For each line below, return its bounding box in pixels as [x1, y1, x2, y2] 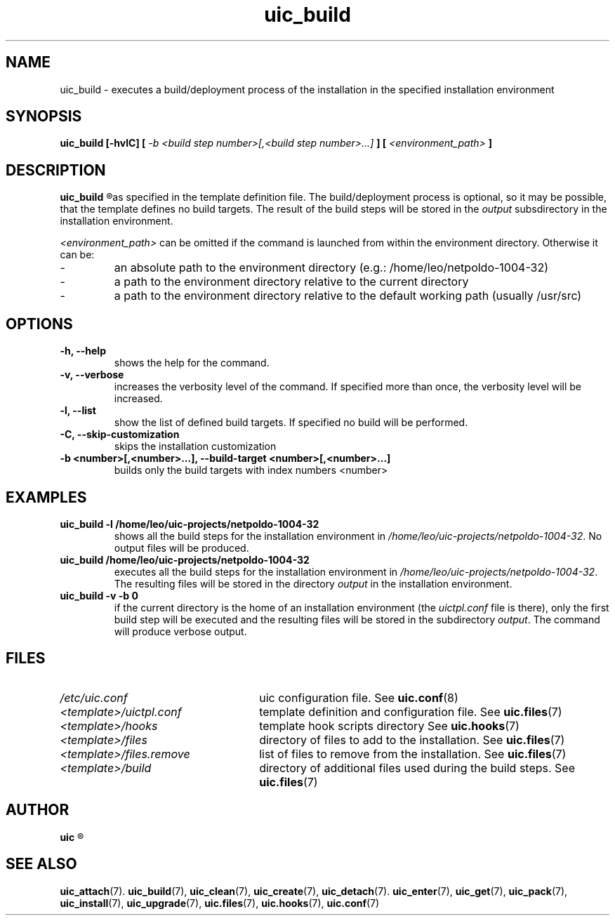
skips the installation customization [114, 440, 277, 453]
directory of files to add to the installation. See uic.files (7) [259, 732, 565, 747]
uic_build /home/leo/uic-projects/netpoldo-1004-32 [60, 553, 310, 566]
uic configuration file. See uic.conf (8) [259, 690, 458, 705]
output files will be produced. [114, 541, 249, 554]
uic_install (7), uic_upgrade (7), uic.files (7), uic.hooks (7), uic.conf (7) [60, 896, 380, 909]
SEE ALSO [6, 855, 77, 873]
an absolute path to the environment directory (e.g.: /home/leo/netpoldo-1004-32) [114, 260, 549, 275]
